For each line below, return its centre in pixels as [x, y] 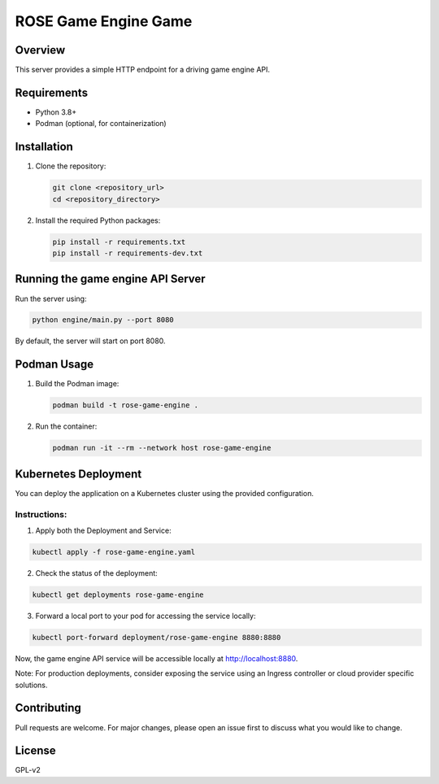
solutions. [31, 685]
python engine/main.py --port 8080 [103, 320]
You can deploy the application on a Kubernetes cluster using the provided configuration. [165, 493]
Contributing [48, 708]
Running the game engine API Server [111, 279]
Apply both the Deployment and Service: [103, 530]
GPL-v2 [28, 770]
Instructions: [41, 514]
